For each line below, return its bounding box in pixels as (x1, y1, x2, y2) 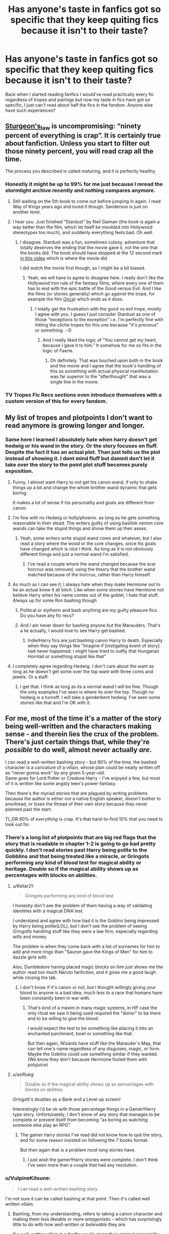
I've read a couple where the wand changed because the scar (27, 561, 156, 567)
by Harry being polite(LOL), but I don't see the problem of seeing (12, 922, 147, 929)
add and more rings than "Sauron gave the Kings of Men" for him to (12, 949, 153, 955)
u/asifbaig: (12, 1071, 35, 1077)
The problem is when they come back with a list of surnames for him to (12, 943, 160, 949)
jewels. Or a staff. (12, 673, 49, 680)
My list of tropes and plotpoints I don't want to (5, 413, 153, 422)
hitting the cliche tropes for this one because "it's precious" (35, 322, 159, 328)
